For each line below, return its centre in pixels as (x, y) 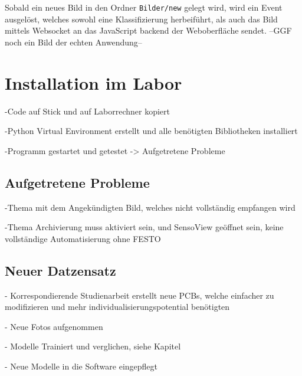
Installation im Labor (93, 82)
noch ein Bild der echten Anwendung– (73, 42)
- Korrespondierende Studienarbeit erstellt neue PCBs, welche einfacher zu (139, 295)
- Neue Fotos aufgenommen (54, 326)
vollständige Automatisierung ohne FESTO (83, 238)
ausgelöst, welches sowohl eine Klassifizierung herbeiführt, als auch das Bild (141, 19)
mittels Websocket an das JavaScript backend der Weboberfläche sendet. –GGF (148, 30)
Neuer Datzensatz (60, 270)
